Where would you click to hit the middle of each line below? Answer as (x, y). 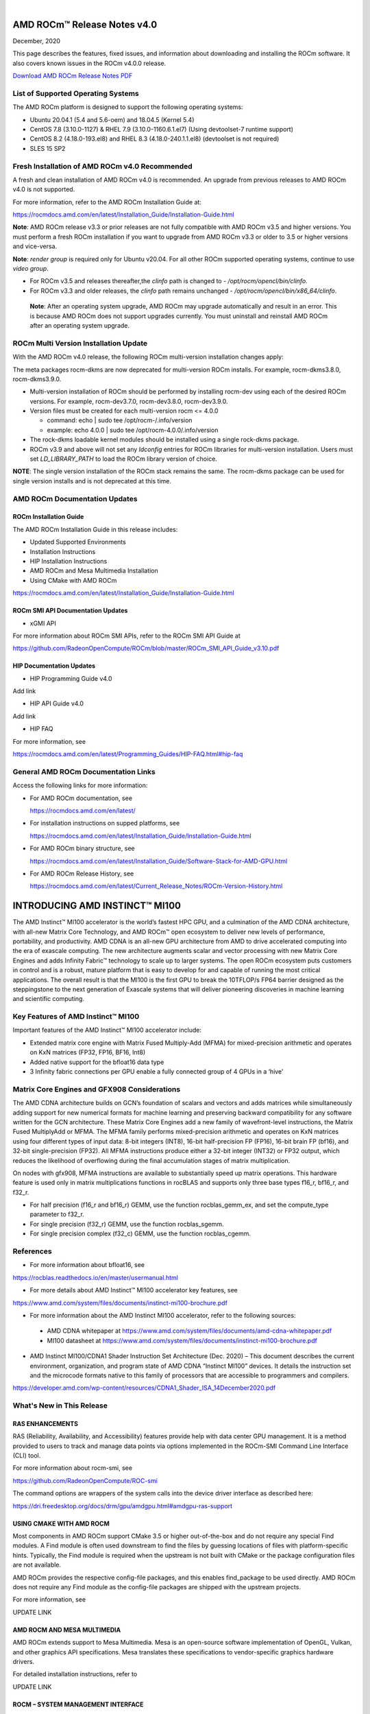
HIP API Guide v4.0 (57, 703)
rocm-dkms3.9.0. (37, 379)
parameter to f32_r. (57, 1214)
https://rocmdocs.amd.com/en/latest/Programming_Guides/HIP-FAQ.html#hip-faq (128, 754)
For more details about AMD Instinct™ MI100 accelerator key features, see (134, 1290)
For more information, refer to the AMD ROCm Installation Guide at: (107, 202)
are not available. (37, 1565)
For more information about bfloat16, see (87, 1265)
